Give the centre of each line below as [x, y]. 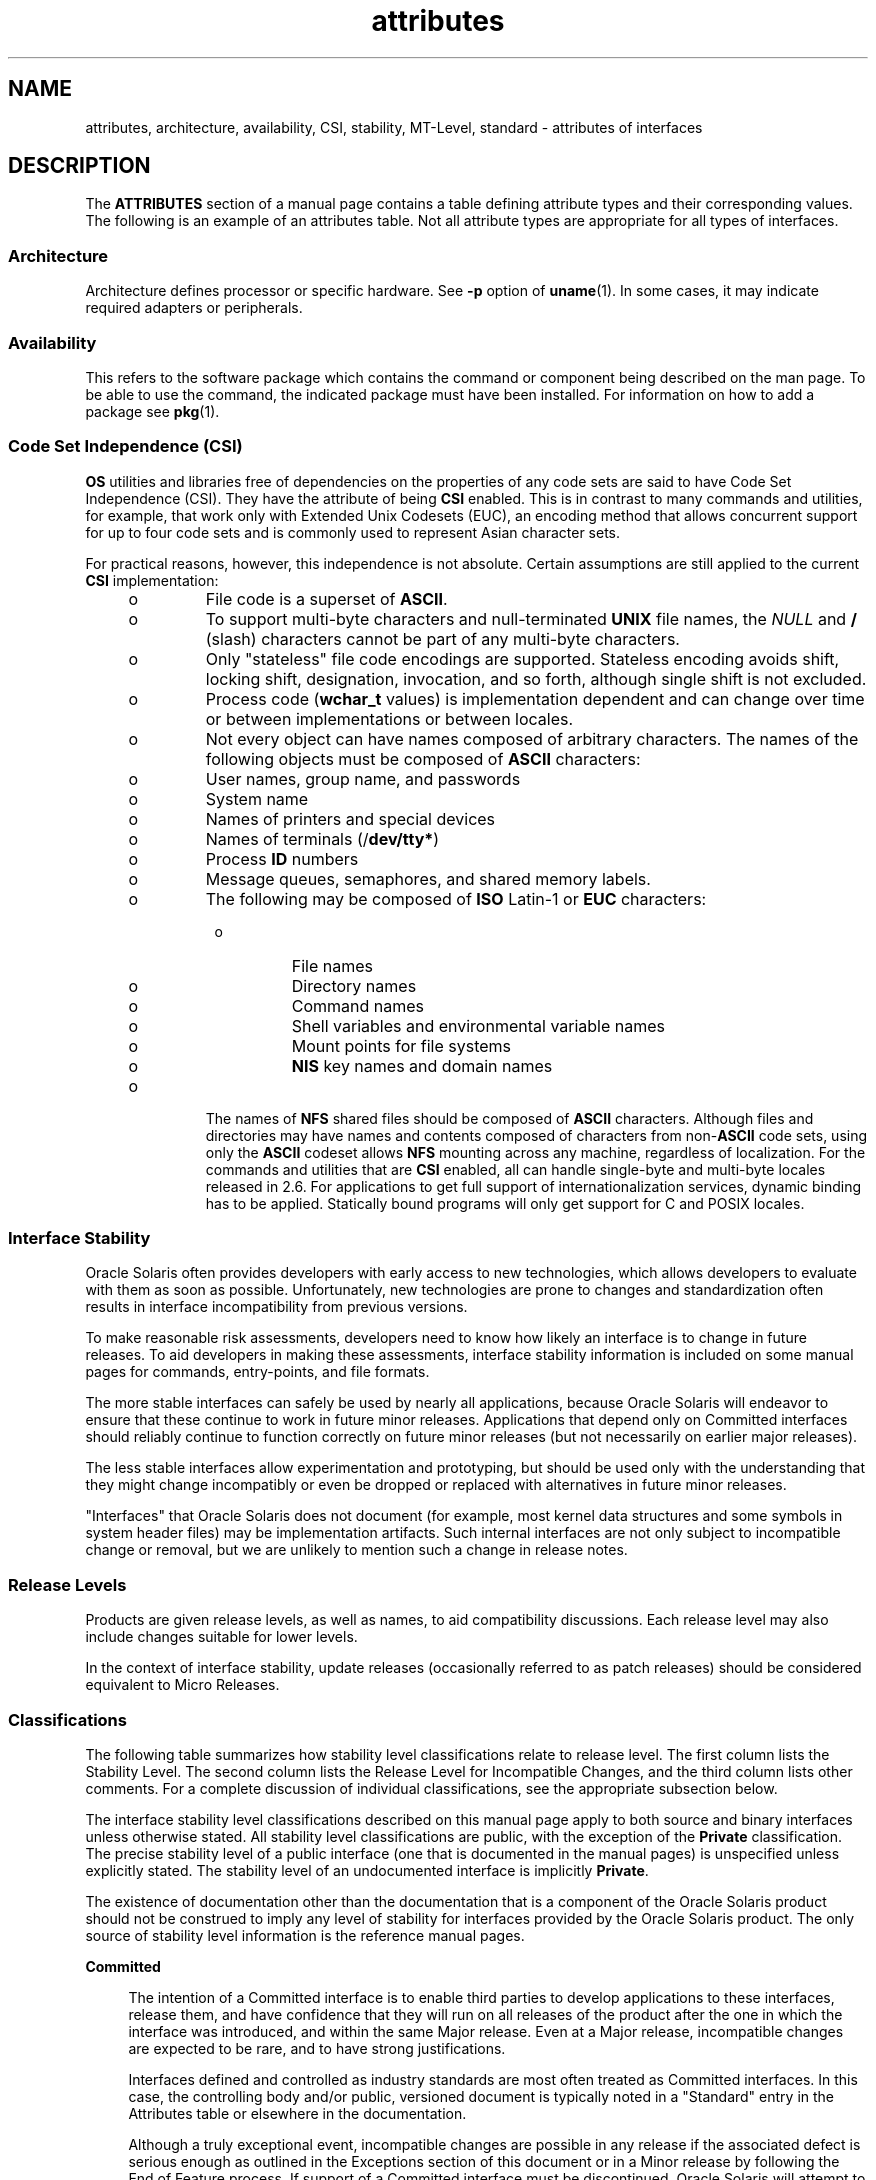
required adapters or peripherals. [194, 308]
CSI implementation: [152, 580]
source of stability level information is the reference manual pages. [305, 1935]
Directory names [354, 985]
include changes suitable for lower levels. [221, 1637]
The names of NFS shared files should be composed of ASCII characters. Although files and [509, 1118]
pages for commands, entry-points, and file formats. [257, 1372]
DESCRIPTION [79, 166]
